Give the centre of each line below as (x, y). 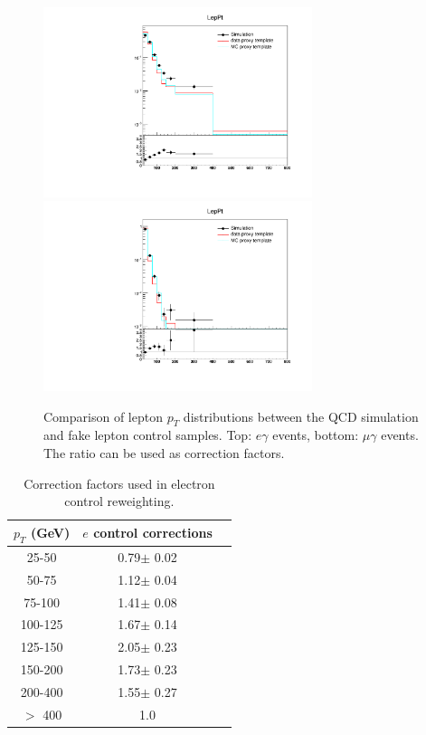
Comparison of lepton (103, 416)
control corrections (153, 533)
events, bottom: (316, 435)
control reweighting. (119, 501)
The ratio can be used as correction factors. (164, 453)
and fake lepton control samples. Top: (148, 435)
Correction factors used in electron (119, 483)
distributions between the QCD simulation (301, 416)
